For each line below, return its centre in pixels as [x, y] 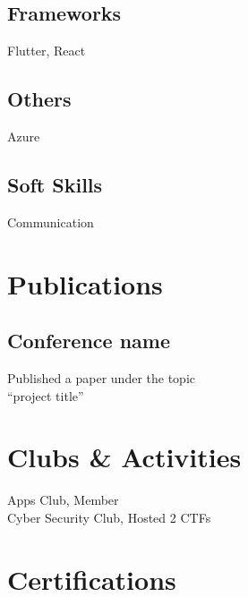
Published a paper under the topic [101, 377]
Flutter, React [47, 51]
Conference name [89, 341]
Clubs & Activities [124, 457]
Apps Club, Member [63, 500]
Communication [51, 222]
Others [39, 99]
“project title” [46, 395]
